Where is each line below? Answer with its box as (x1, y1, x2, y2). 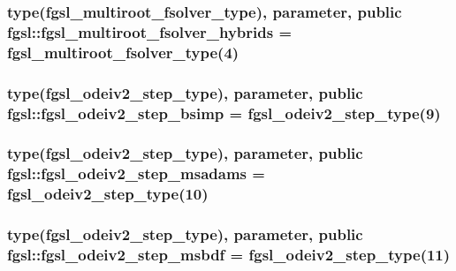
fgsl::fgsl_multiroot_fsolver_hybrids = (7, 20, 293, 42)
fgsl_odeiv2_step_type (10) (7, 183, 209, 205)
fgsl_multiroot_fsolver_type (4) (7, 41, 239, 63)
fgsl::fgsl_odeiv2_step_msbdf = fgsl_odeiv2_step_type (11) (7, 243, 451, 265)
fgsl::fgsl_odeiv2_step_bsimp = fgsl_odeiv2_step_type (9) (7, 102, 441, 124)
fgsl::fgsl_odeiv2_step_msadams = (7, 162, 265, 184)
